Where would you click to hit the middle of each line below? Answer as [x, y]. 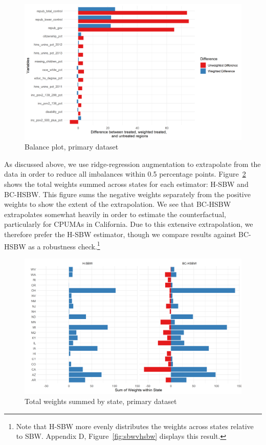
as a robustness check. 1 [64, 245]
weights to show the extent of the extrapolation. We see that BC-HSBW [118, 204]
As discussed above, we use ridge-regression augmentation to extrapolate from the [132, 164]
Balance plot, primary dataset [72, 147]
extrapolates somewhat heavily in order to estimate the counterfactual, [115, 214]
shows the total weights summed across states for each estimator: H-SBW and [126, 184]
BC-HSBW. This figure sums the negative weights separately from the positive [127, 194]
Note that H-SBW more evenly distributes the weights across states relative [135, 426]
